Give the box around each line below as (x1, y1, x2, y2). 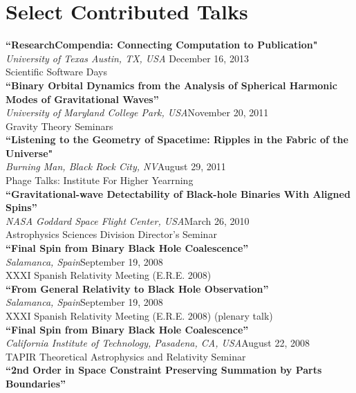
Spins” (6, 200, 37, 214)
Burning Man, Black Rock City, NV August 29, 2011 (6, 159, 226, 174)
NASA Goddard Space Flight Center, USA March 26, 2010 (6, 213, 250, 228)
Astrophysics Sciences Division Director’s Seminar (6, 227, 217, 241)
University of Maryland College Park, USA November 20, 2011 (6, 105, 269, 120)
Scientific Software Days (6, 64, 107, 79)
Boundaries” (6, 376, 66, 390)
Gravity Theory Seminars (6, 118, 113, 133)
